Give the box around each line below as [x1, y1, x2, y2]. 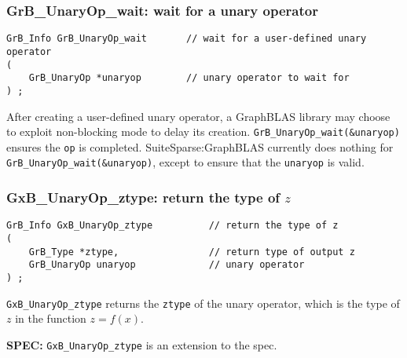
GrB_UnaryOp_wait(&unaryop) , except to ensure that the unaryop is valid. [6, 154, 365, 170]
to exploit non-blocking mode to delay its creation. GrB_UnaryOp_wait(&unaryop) [6, 123, 400, 140]
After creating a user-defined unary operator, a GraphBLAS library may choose [6, 108, 390, 124]
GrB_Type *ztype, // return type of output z [28, 246, 355, 258]
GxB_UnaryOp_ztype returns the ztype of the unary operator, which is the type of [6, 294, 400, 311]
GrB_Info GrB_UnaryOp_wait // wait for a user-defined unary [6, 33, 367, 45]
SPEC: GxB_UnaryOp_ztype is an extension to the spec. [6, 336, 277, 353]
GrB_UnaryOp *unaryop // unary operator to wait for [28, 72, 350, 84]
